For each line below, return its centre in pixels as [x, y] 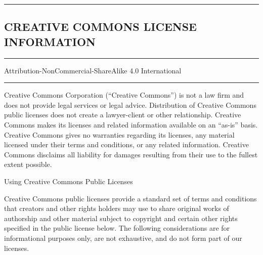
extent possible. [28, 164]
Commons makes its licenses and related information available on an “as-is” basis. [131, 124]
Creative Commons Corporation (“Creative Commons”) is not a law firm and [124, 95]
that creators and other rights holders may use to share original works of [117, 208]
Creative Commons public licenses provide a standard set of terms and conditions [130, 198]
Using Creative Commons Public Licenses [69, 181]
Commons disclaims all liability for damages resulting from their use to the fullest [131, 154]
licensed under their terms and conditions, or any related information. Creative [126, 144]
